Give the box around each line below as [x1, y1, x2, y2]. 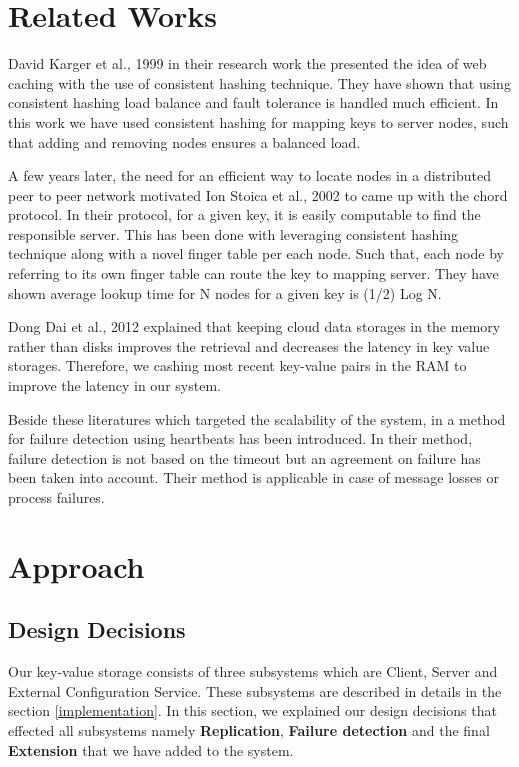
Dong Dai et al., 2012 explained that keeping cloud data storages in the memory [8, 316, 501, 337]
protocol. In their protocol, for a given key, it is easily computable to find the [8, 204, 481, 225]
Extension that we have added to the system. [8, 739, 294, 760]
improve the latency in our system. [8, 375, 221, 396]
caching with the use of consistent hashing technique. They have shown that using [8, 72, 511, 93]
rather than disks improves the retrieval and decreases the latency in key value [8, 335, 490, 356]
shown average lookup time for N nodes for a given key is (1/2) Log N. [8, 282, 442, 303]
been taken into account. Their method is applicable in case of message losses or [8, 467, 499, 488]
